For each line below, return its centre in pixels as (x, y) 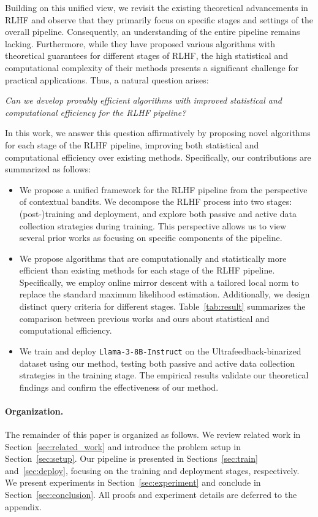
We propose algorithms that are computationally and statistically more (153, 258)
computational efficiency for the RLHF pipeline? (96, 112)
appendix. (23, 506)
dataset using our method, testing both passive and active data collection (157, 363)
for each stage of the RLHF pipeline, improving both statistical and (132, 144)
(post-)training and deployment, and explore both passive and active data (158, 213)
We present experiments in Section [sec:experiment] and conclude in (133, 482)
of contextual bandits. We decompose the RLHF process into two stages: (156, 201)
